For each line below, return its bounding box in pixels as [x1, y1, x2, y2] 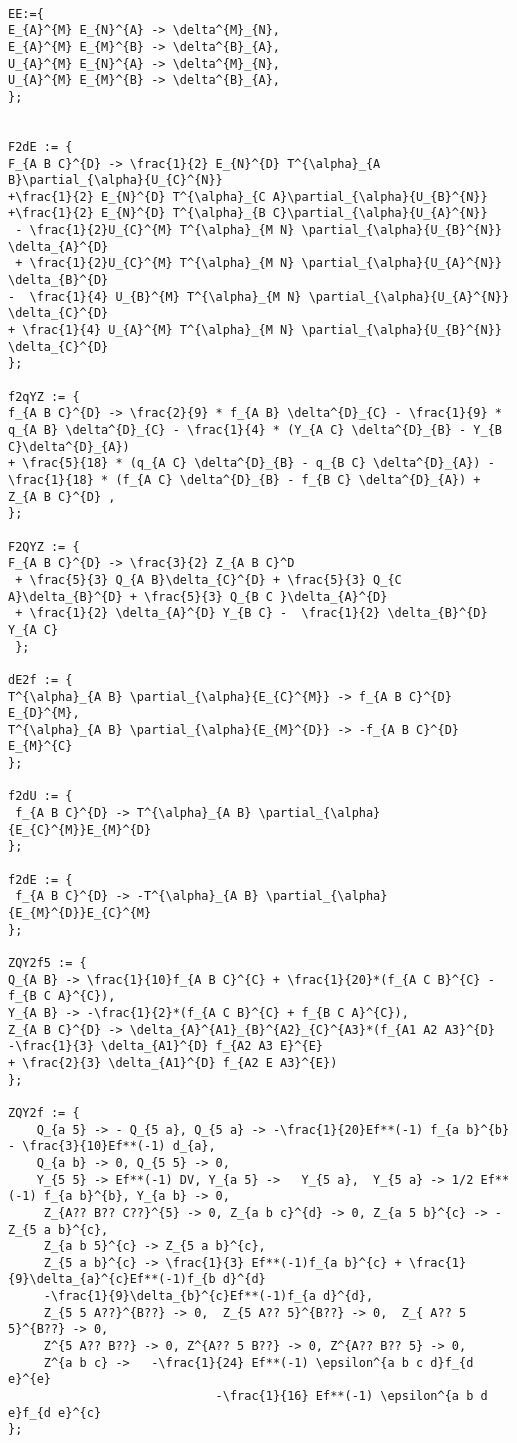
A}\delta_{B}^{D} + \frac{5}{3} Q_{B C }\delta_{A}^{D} [8, 589, 388, 604]
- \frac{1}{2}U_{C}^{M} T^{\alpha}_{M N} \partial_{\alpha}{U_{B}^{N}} [15, 223, 502, 238]
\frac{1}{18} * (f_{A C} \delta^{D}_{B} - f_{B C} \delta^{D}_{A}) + [8, 472, 481, 487]
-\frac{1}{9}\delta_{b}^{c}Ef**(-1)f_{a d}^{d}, [43, 1289, 374, 1304]
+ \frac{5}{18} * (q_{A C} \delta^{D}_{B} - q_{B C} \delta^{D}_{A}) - [8, 456, 495, 471]
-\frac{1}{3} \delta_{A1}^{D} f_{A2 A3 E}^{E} [8, 1039, 323, 1054]
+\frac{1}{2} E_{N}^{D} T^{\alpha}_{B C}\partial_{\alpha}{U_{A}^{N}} [8, 206, 488, 221]
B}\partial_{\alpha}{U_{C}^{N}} [8, 173, 223, 188]
